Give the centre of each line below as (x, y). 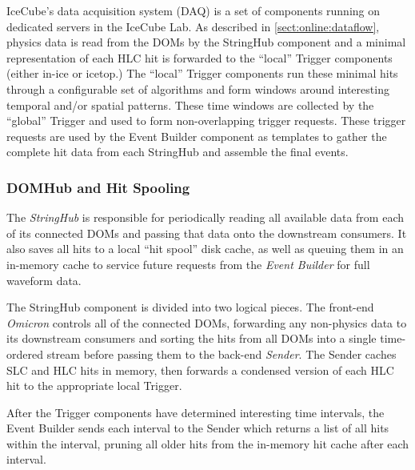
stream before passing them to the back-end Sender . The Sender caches (221, 354)
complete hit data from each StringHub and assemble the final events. (178, 152)
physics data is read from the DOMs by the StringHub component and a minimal (206, 42)
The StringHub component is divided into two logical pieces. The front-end (190, 307)
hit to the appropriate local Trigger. (94, 386)
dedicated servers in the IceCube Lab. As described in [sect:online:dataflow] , (193, 26)
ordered (25, 354)
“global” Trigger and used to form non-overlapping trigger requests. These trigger (206, 121)
